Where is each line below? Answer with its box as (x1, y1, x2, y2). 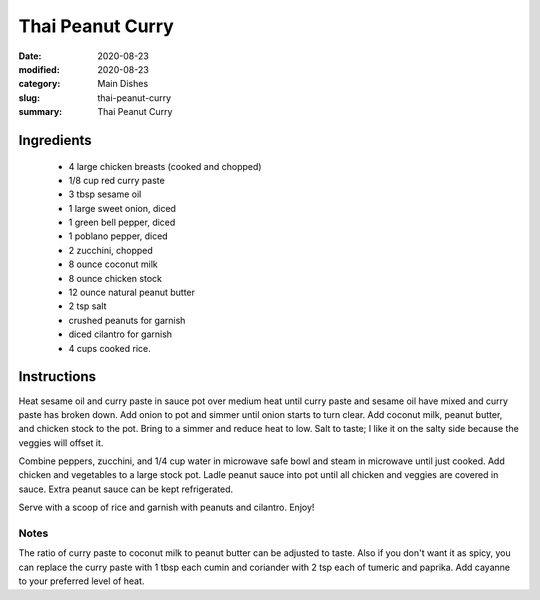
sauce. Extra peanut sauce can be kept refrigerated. (18, 483, 234, 495)
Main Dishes (97, 78, 149, 90)
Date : (18, 50, 42, 62)
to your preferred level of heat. (18, 575, 145, 587)
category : (18, 78, 61, 90)
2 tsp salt (68, 300, 107, 312)
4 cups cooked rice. (68, 342, 151, 354)
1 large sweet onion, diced (68, 202, 177, 214)
